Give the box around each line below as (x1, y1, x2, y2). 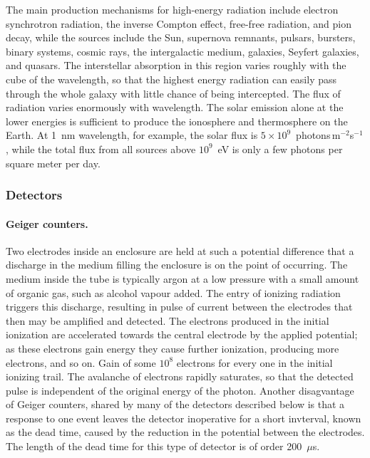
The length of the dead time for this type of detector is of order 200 (6, 439, 302, 454)
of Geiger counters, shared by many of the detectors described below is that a (6, 397, 345, 412)
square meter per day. (6, 155, 101, 170)
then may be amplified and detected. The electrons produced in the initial (6, 313, 329, 328)
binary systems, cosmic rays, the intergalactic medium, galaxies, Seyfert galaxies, (6, 43, 359, 58)
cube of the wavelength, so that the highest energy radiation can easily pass (6, 71, 337, 86)
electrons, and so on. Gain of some (6, 355, 156, 370)
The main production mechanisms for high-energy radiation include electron (6, 2, 339, 16)
